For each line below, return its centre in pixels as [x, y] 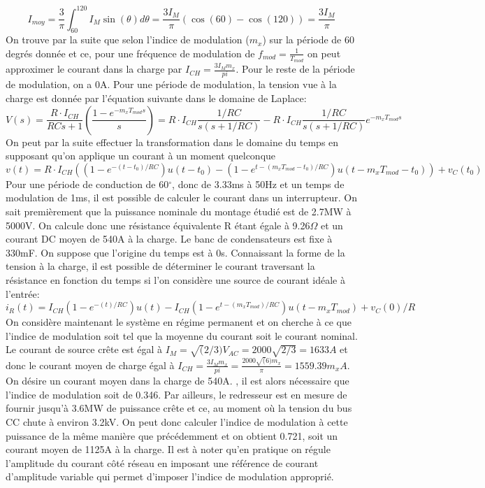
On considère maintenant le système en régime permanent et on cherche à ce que [179, 322]
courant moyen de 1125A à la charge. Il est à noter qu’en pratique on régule [168, 449]
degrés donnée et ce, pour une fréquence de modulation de [130, 53]
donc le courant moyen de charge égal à [90, 365]
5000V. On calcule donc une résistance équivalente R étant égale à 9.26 [158, 225]
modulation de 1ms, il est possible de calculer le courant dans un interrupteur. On [182, 198]
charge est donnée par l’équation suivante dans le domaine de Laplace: [156, 98]
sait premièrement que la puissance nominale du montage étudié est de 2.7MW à [179, 211]
